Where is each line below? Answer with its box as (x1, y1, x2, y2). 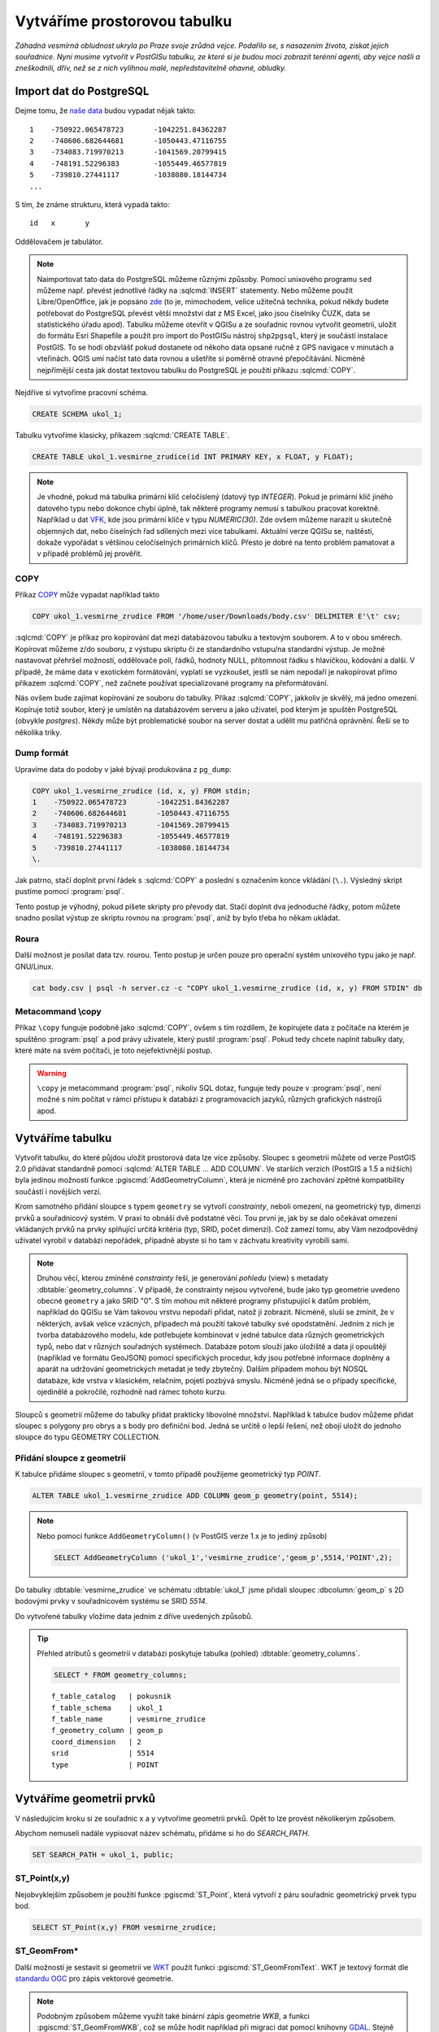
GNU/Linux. (15, 962, 54, 971)
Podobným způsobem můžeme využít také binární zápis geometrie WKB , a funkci (37, 2011, 311, 2021)
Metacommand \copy (15, 1006, 102, 1018)
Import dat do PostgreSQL (15, 85, 150, 98)
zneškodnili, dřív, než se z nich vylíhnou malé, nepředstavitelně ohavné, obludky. (15, 63, 287, 73)
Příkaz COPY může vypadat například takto (15, 590, 160, 600)
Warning (37, 1068, 67, 1078)
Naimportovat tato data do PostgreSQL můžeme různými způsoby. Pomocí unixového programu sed (37, 274, 372, 284)
